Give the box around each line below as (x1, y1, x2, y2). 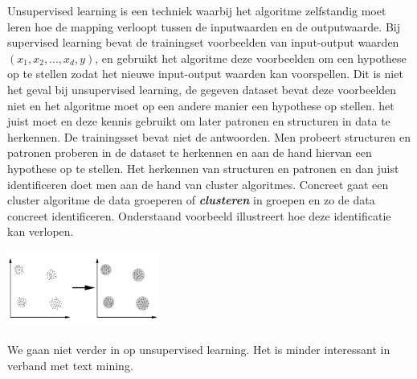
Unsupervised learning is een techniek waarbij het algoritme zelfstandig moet (7, 2, 386, 19)
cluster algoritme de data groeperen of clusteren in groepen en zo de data (7, 192, 375, 208)
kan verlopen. (7, 223, 74, 240)
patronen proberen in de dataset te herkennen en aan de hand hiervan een (7, 144, 372, 161)
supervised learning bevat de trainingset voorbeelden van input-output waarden (7, 34, 399, 51)
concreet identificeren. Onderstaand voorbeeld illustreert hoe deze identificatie (7, 207, 391, 224)
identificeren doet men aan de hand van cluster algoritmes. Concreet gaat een (7, 175, 389, 192)
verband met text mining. (7, 356, 133, 373)
